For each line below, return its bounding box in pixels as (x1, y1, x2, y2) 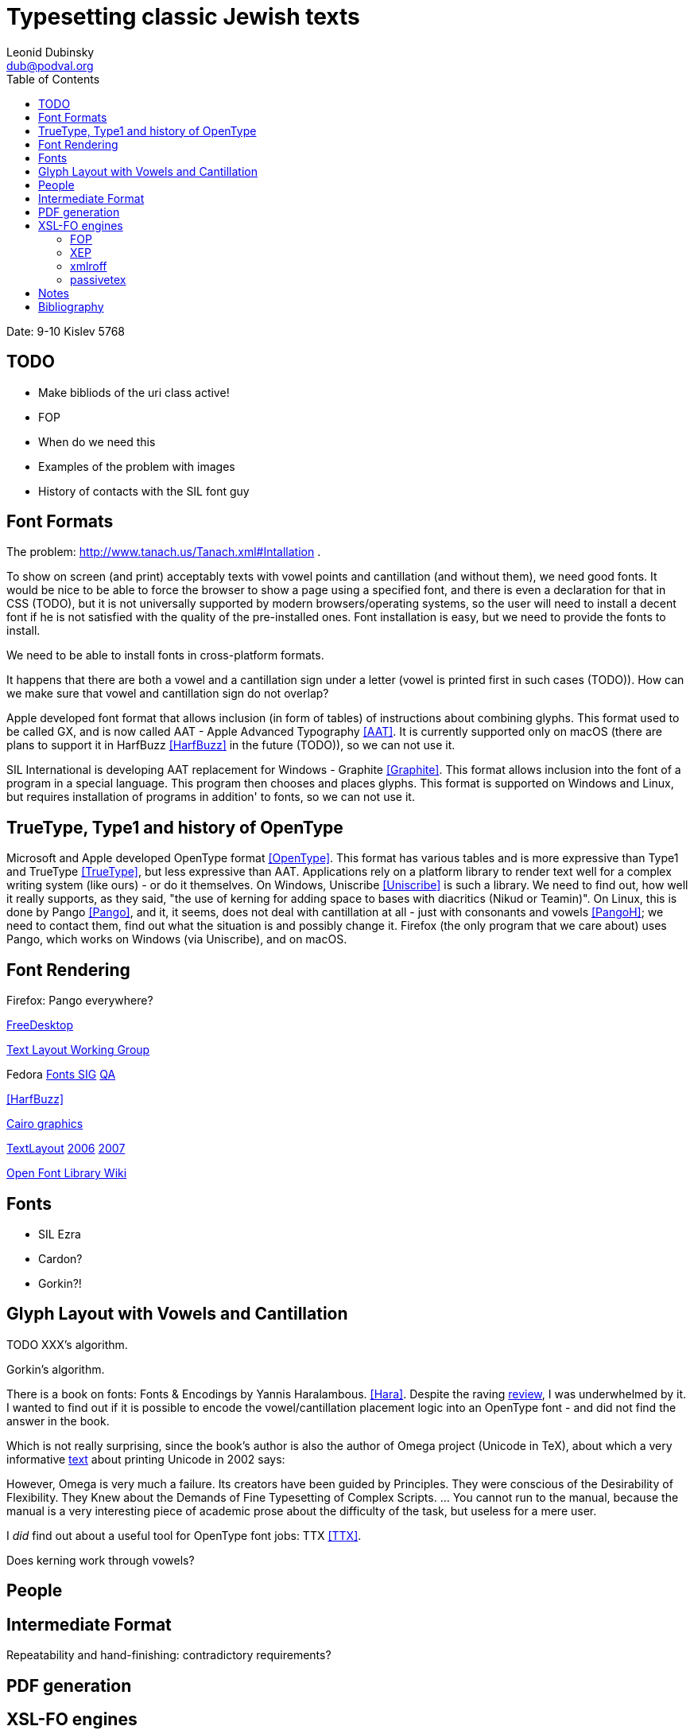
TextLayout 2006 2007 (6, 1141, 126, 1156)
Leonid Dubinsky (6, 45, 95, 59)
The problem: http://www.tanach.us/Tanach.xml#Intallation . (6, 545, 321, 559)
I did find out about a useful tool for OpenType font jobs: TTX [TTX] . (6, 1528, 362, 1542)
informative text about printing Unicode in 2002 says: (6, 1452, 285, 1466)
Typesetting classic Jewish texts (6, 3, 360, 30)
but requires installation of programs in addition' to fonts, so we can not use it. (6, 790, 415, 804)
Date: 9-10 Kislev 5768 (6, 324, 125, 338)
